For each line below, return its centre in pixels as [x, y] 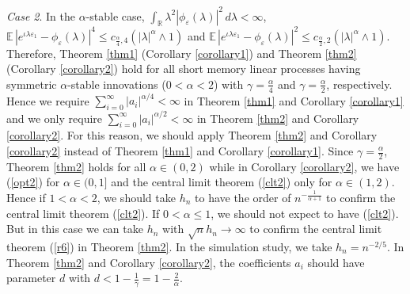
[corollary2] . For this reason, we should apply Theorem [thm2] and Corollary [192, 135]
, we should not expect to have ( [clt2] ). [305, 213]
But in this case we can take [75, 229]
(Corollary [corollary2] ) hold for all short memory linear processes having [184, 69]
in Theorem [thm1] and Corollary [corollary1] [294, 100]
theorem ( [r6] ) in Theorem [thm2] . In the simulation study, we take [169, 246]
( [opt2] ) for [33, 182]
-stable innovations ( [117, 84]
